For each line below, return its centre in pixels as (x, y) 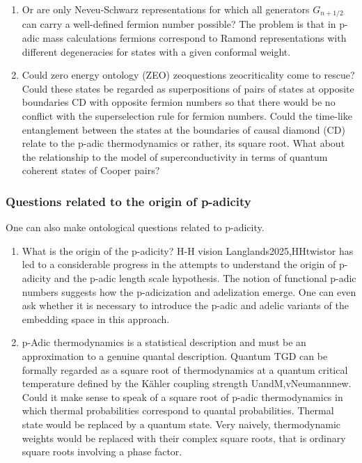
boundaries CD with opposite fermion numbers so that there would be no (179, 102)
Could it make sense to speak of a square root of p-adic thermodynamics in (182, 397)
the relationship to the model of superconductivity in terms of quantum (175, 156)
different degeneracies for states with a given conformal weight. (156, 51)
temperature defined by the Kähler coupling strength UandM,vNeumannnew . (187, 383)
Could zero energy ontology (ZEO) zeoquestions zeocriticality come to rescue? (188, 75)
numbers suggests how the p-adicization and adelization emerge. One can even (189, 291)
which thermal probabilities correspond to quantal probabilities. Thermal (178, 410)
